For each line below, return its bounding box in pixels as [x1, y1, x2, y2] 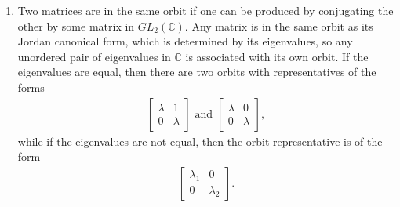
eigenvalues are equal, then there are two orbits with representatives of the [17, 64, 376, 80]
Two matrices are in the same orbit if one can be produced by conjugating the [17, 2, 394, 18]
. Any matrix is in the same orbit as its [184, 17, 373, 34]
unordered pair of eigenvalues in [17, 48, 171, 64]
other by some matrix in [17, 17, 135, 34]
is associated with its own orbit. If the [185, 48, 369, 64]
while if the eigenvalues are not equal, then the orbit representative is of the [17, 133, 383, 149]
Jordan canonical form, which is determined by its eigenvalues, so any [17, 33, 353, 49]
